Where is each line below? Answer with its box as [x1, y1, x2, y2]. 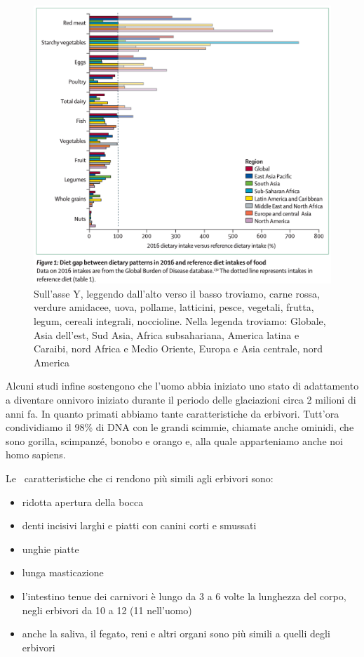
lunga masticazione [22, 565, 104, 580]
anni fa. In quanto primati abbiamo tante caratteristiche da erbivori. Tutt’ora [6, 406, 339, 420]
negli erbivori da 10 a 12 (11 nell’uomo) [22, 602, 192, 617]
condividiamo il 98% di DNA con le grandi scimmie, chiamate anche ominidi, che [6, 420, 354, 434]
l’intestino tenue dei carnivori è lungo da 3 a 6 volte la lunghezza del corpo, [22, 588, 346, 603]
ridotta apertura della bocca [22, 494, 144, 509]
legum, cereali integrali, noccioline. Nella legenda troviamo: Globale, [34, 314, 326, 328]
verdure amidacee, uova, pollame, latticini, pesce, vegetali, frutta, [34, 300, 314, 314]
